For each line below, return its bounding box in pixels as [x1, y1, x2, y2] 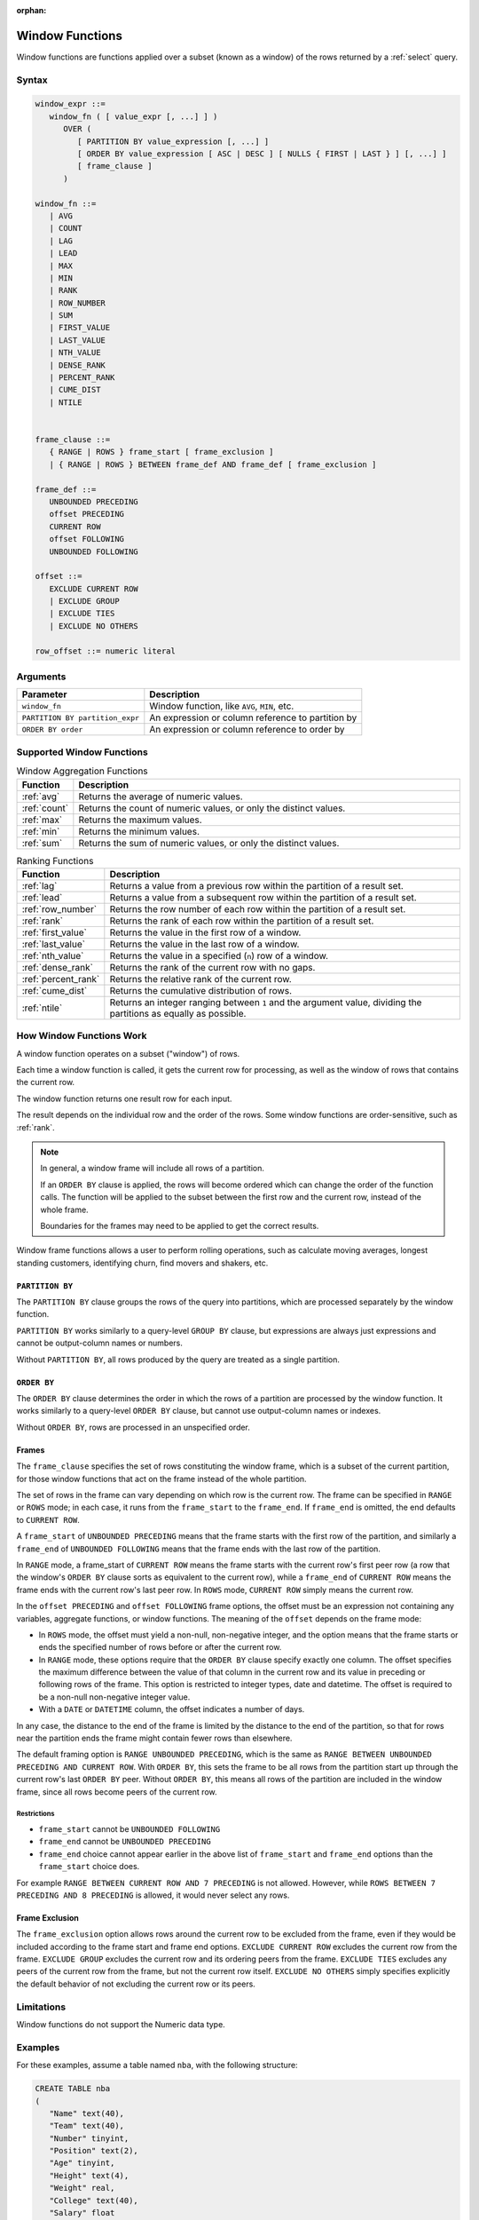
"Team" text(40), [49, 2121, 124, 2131]
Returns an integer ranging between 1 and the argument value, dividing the [109, 995, 422, 1008]
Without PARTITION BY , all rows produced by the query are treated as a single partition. [16, 1354, 341, 1365]
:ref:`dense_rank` [21, 961, 93, 973]
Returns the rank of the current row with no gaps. [109, 961, 316, 973]
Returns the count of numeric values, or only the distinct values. [78, 802, 346, 814]
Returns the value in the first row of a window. [109, 926, 302, 939]
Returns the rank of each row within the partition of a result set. [109, 915, 374, 927]
